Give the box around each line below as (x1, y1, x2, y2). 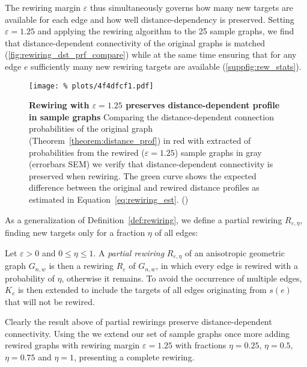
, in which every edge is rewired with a (156, 259, 298, 272)
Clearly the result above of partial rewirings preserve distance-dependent (5, 315, 272, 328)
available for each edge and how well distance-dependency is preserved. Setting (5, 13, 294, 25)
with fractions (175, 339, 226, 351)
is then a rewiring (49, 259, 114, 272)
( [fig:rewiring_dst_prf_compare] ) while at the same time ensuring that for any (5, 48, 297, 61)
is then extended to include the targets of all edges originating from (17, 283, 267, 296)
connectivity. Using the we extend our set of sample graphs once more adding (5, 327, 290, 339)
